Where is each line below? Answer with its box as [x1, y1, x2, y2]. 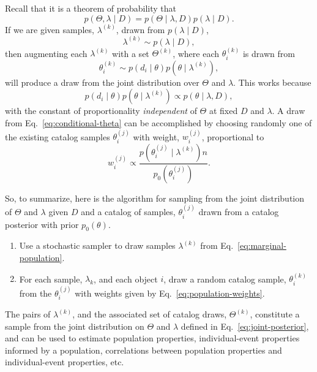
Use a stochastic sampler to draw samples [19, 239, 176, 252]
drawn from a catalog [198, 205, 279, 218]
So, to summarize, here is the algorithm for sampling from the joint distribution [5, 191, 305, 204]
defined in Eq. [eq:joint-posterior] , [181, 319, 309, 332]
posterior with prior [5, 218, 79, 230]
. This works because [233, 75, 311, 88]
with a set [112, 47, 149, 59]
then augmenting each [5, 47, 88, 59]
